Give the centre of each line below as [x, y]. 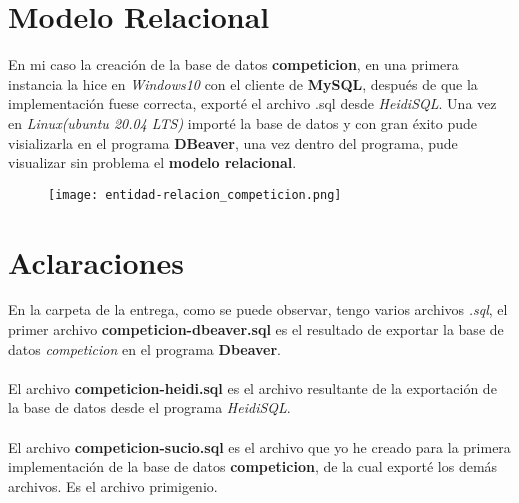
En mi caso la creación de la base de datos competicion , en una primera [233, 64]
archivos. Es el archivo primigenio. [113, 485]
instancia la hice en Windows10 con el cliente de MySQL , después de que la [243, 83]
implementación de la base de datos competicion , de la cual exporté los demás [253, 466]
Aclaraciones [96, 261]
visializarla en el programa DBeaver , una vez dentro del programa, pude [233, 142]
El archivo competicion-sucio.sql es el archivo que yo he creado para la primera [259, 446]
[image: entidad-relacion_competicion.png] [195, 194]
